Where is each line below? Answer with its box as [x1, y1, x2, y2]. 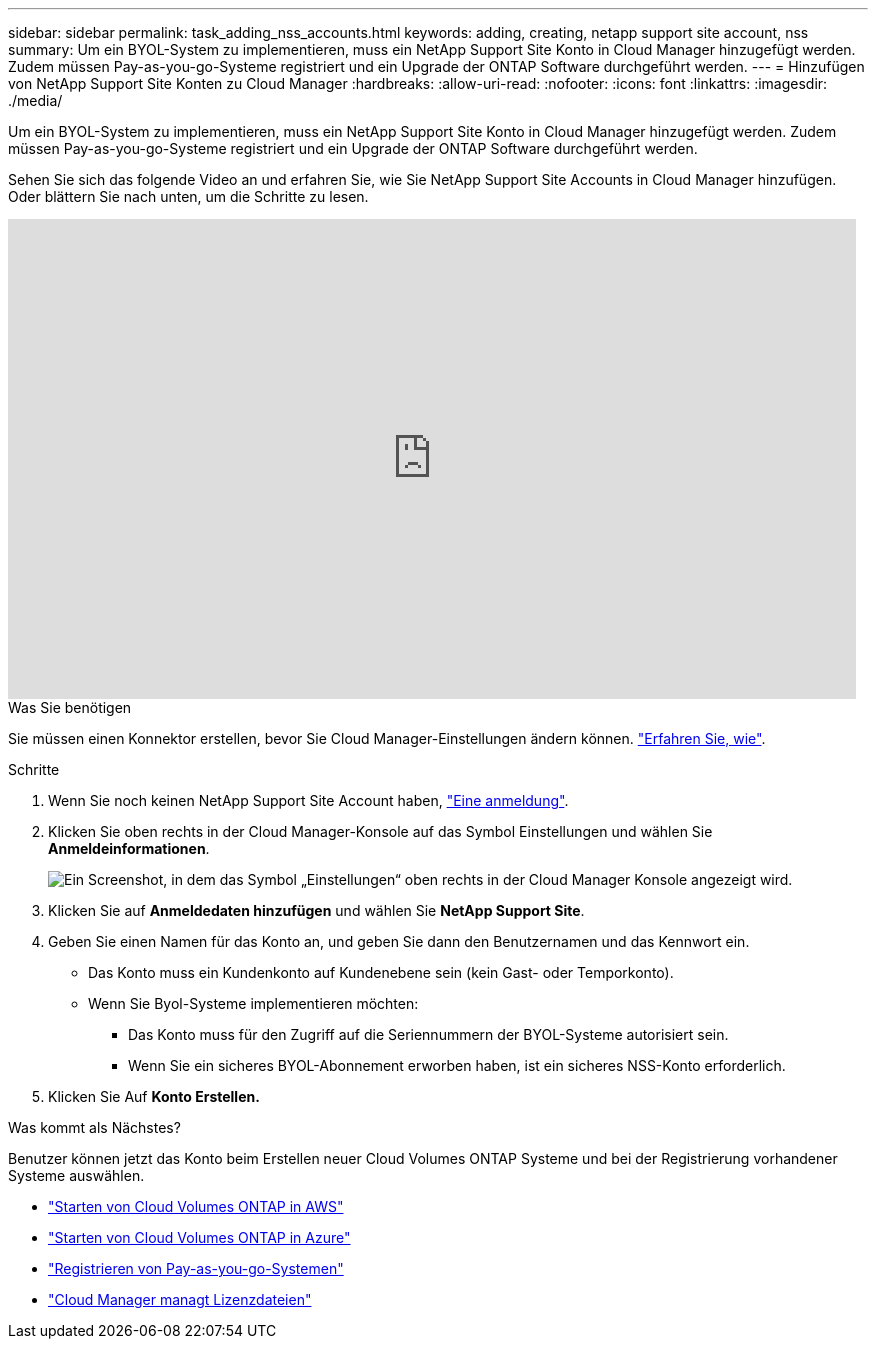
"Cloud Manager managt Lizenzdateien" [48, 1291, 312, 1308]
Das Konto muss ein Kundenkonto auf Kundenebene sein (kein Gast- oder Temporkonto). [88, 964, 674, 981]
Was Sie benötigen [8, 699, 132, 716]
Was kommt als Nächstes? [8, 1119, 181, 1136]
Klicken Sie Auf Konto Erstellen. [48, 1088, 260, 1105]
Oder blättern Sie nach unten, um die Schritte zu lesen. [8, 188, 369, 205]
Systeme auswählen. [8, 1167, 145, 1184]
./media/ [8, 92, 63, 109]
